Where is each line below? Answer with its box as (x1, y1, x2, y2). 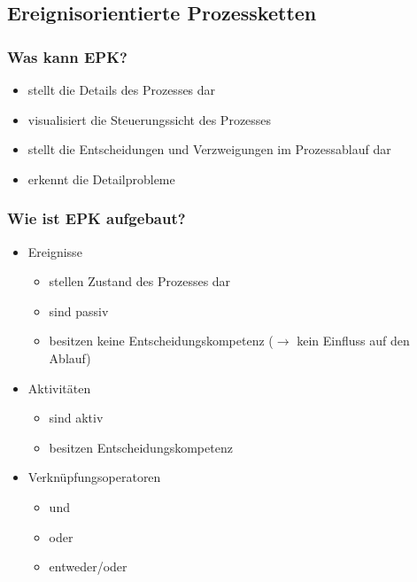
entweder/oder (49, 557, 127, 576)
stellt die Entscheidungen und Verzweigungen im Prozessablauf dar (27, 140, 391, 159)
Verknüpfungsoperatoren (27, 468, 161, 486)
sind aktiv (49, 408, 104, 427)
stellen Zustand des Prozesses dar (49, 272, 231, 291)
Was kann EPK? (7, 45, 127, 67)
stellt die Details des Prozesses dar (27, 81, 216, 98)
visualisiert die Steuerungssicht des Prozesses (27, 110, 272, 128)
